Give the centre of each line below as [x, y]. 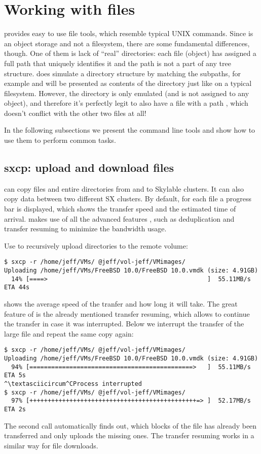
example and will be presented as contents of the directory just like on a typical [128, 83]
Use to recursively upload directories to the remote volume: [96, 245]
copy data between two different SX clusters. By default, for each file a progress [128, 199]
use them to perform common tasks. [60, 140]
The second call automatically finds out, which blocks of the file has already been [130, 425]
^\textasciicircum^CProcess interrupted [73, 384]
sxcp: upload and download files [89, 168]
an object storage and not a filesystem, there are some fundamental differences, [127, 43]
